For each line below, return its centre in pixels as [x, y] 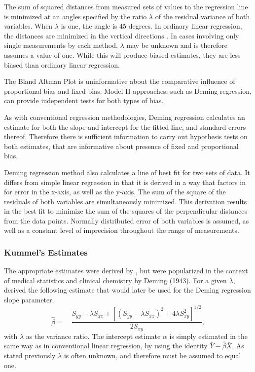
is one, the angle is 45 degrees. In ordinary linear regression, [151, 26]
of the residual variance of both [202, 16]
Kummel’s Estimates [46, 252]
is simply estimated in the [208, 336]
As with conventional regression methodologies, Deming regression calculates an [125, 117]
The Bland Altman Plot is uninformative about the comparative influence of [120, 81]
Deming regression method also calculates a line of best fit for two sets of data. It [127, 172]
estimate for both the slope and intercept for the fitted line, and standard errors [125, 127]
